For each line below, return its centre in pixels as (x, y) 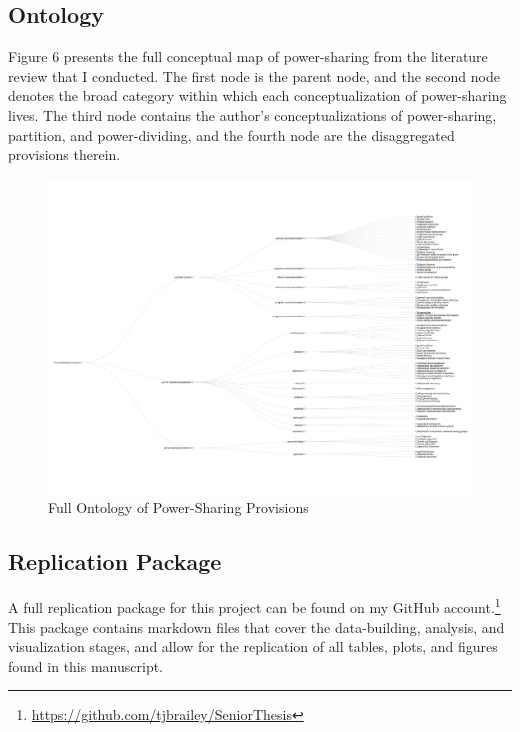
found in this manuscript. (86, 665)
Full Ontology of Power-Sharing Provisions (178, 507)
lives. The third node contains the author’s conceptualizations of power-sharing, (252, 114)
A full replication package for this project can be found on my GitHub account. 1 (254, 605)
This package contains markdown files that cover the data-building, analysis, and (256, 626)
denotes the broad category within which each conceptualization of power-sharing (257, 95)
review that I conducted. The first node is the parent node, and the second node (254, 75)
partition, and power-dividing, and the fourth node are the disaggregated (231, 134)
